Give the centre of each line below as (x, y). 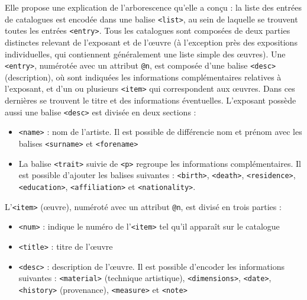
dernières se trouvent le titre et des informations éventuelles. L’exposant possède (151, 100)
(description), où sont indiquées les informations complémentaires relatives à (143, 77)
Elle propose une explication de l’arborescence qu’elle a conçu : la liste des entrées (153, 7)
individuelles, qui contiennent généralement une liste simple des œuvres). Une (145, 54)
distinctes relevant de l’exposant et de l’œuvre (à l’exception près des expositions (151, 42)
